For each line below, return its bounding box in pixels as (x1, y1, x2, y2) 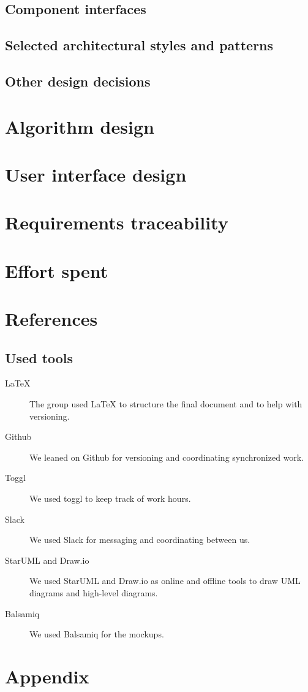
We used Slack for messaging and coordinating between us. (29, 533, 250, 546)
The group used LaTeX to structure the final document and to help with (29, 398, 302, 410)
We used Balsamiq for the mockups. (29, 628, 164, 640)
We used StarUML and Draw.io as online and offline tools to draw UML (29, 574, 301, 587)
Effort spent (5, 258, 108, 283)
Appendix (5, 663, 89, 688)
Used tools (5, 348, 73, 367)
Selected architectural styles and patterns (5, 36, 274, 55)
